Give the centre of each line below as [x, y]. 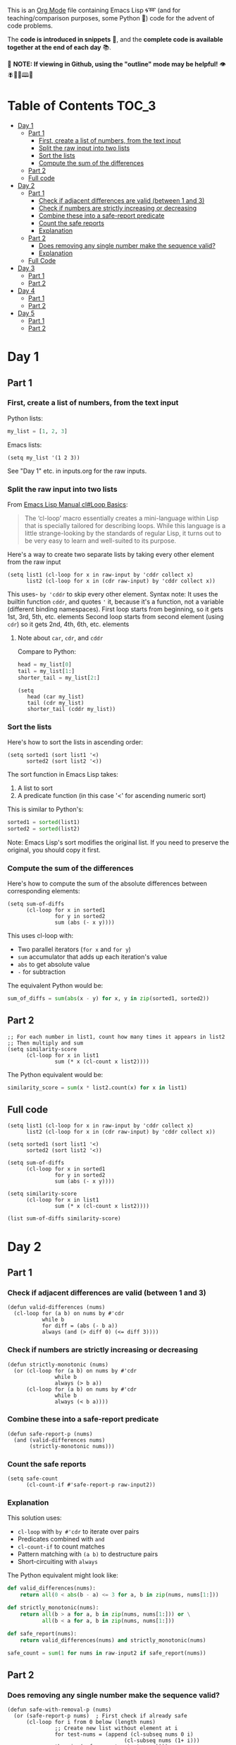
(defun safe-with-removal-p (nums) [60, 1710]
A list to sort [35, 788]
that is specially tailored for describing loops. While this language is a [125, 525]
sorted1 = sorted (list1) [44, 822]
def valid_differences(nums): [52, 1588]
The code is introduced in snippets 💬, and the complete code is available [115, 39]
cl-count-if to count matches [61, 1546]
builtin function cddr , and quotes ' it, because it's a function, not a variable [116, 601]
